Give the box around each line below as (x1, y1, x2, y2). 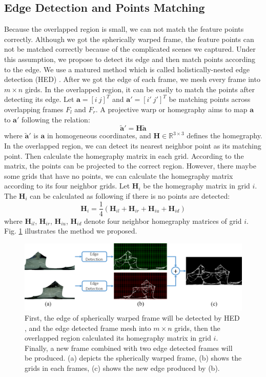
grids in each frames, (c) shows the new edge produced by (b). (25, 363, 220, 373)
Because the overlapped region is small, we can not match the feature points (4, 24, 244, 34)
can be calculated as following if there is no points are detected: (30, 190, 230, 201)
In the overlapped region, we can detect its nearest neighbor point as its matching (4, 140, 261, 151)
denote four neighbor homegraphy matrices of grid (84, 215, 242, 226)
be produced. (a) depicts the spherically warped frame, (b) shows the (25, 352, 242, 363)
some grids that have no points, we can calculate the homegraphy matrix (4, 170, 233, 181)
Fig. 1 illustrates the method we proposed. (4, 225, 137, 236)
